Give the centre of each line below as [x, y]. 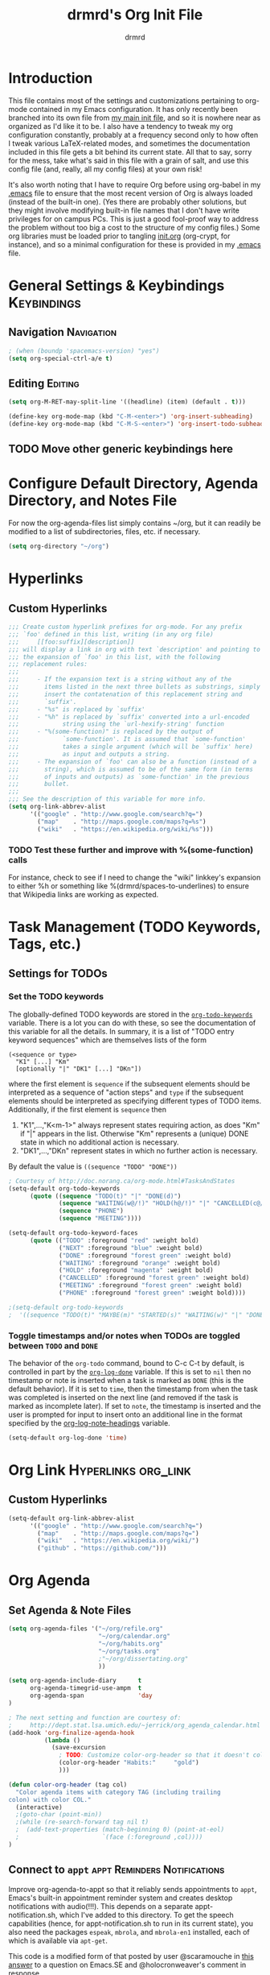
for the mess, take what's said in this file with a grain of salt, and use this [129, 160]
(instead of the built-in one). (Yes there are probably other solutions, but [127, 201]
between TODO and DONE [53, 1345]
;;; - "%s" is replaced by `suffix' [77, 709]
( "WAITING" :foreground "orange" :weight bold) [140, 1263]
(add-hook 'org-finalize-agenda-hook [72, 1733]
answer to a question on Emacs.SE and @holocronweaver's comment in [127, 1965]
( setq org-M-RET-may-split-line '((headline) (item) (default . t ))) [127, 402]
